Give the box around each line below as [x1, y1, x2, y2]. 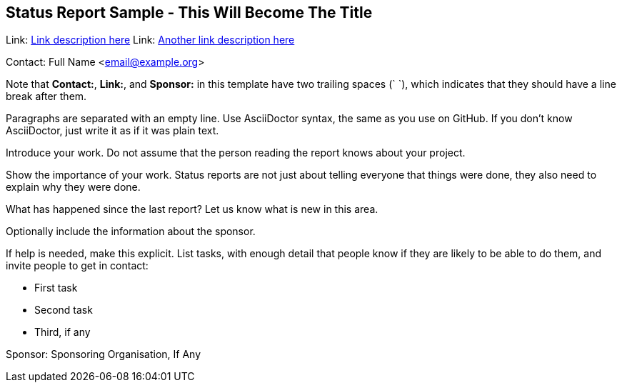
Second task [34, 304, 93, 317]
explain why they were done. [6, 181, 141, 194]
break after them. [6, 90, 87, 103]
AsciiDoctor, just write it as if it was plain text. [6, 124, 219, 137]
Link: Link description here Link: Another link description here [6, 34, 295, 46]
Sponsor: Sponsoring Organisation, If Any [6, 348, 201, 361]
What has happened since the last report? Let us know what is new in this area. [6, 203, 378, 216]
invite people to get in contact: [6, 259, 149, 272]
